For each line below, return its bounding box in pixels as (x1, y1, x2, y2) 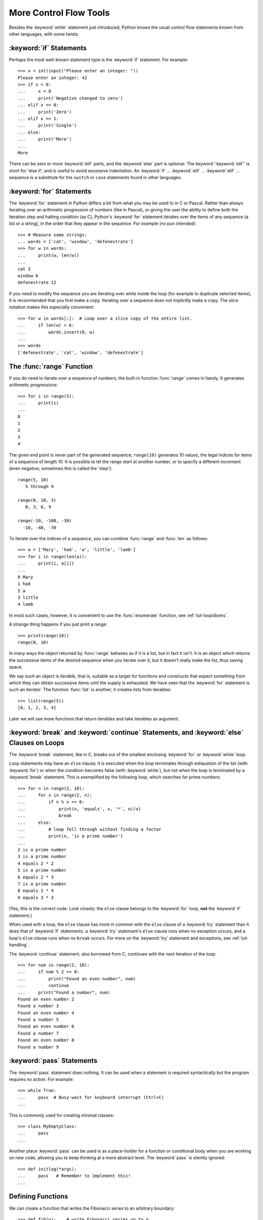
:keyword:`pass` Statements (9, 1057, 97, 1065)
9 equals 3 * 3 (18, 895, 54, 900)
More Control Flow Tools (9, 7, 110, 18)
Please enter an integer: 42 (18, 75, 87, 81)
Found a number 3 (18, 1003, 59, 1009)
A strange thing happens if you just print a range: (9, 621, 108, 627)
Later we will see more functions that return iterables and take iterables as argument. (9, 715, 180, 722)
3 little (18, 595, 38, 600)
